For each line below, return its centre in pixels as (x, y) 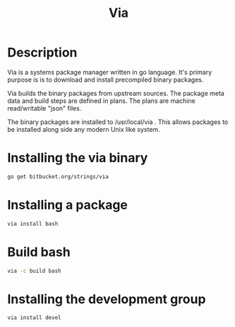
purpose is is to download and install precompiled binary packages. (106, 80)
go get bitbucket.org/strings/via (58, 177)
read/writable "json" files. (44, 108)
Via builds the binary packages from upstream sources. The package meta (116, 93)
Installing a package (68, 205)
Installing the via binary (78, 158)
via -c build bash (34, 271)
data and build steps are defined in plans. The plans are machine (101, 101)
